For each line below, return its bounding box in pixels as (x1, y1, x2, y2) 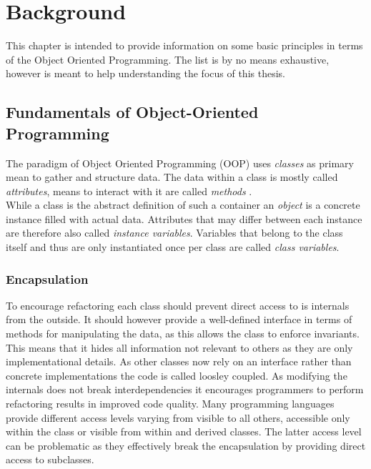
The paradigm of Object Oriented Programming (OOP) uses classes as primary (6, 155, 354, 170)
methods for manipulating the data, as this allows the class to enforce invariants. (6, 326, 360, 341)
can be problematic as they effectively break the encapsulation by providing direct (6, 438, 366, 453)
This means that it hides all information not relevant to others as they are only (6, 340, 353, 355)
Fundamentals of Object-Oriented (6, 101, 259, 123)
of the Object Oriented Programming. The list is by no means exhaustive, (6, 51, 330, 66)
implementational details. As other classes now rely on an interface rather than (6, 354, 352, 369)
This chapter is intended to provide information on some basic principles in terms (6, 38, 363, 53)
